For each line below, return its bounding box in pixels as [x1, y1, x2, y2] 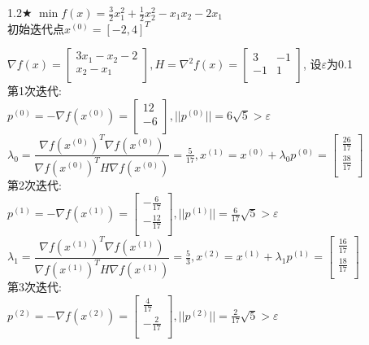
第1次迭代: [7, 82, 62, 99]
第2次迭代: [7, 176, 62, 193]
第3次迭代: [7, 278, 62, 295]
